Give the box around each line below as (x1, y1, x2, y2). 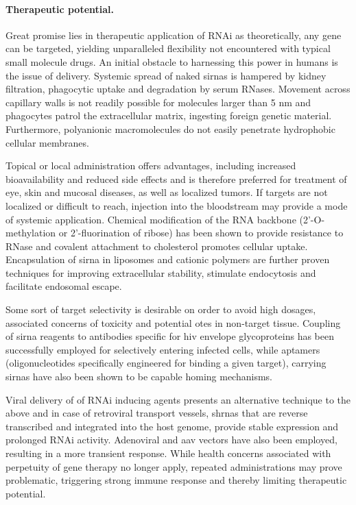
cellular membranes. (5, 135, 89, 149)
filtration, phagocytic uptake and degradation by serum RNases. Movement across (5, 82, 351, 96)
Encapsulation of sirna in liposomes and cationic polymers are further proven (5, 252, 330, 267)
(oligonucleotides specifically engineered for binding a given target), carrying (5, 356, 327, 370)
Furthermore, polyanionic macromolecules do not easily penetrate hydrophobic (5, 121, 335, 136)
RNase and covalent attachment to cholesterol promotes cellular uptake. (5, 238, 308, 253)
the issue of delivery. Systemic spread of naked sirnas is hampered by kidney (5, 68, 327, 82)
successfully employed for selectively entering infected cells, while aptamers (5, 342, 320, 356)
